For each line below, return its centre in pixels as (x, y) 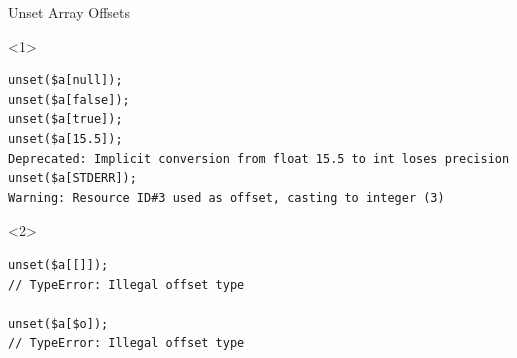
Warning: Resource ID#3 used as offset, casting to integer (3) (226, 197)
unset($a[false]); (69, 99)
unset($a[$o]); (58, 323)
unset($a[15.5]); (65, 138)
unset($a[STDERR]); (72, 178)
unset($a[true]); (65, 119)
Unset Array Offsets (69, 12)
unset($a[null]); (65, 80)
